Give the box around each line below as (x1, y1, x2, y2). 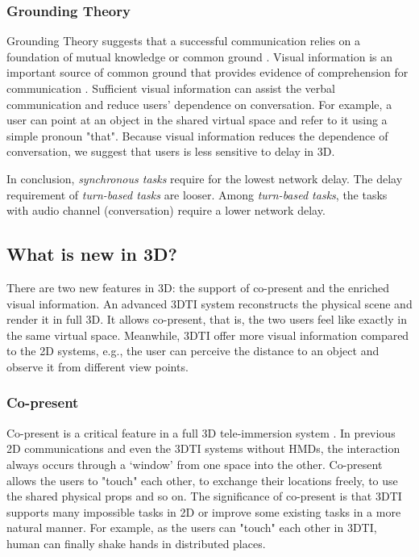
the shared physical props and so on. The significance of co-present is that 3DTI (6, 488, 402, 505)
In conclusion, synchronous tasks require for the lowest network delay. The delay (6, 170, 403, 186)
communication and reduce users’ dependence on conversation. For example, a (6, 95, 392, 112)
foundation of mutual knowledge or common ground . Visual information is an (6, 48, 393, 65)
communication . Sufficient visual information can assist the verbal (6, 80, 335, 96)
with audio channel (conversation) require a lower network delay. (6, 202, 326, 219)
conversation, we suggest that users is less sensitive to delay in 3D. (6, 143, 335, 160)
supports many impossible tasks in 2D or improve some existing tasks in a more (6, 503, 401, 520)
